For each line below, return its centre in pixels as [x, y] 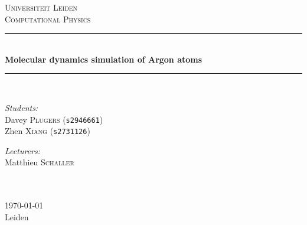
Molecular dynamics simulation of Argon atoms [104, 59]
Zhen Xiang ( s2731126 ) [48, 131]
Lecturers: [22, 150]
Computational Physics [48, 19]
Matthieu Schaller [40, 162]
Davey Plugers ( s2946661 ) [54, 119]
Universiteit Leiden [41, 7]
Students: [22, 107]
